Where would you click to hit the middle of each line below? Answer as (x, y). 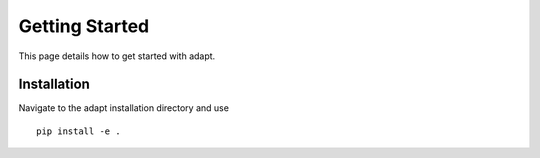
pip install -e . (78, 131)
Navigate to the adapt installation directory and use (124, 108)
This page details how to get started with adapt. (117, 56)
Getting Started (84, 26)
